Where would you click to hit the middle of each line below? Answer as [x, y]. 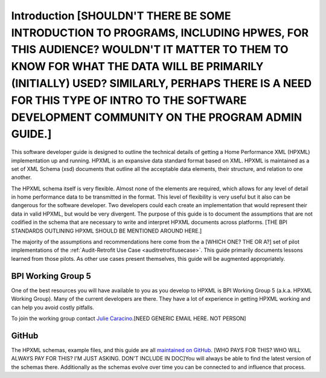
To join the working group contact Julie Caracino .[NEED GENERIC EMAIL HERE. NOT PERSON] [129, 318]
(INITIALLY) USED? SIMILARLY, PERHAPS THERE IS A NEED [161, 83]
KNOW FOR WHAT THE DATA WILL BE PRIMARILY [137, 67]
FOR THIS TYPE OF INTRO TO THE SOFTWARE [129, 100]
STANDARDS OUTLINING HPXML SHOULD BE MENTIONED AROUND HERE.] [107, 231]
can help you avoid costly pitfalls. [53, 307]
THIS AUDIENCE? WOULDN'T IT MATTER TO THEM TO [150, 50]
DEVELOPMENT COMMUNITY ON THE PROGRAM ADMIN [157, 117]
